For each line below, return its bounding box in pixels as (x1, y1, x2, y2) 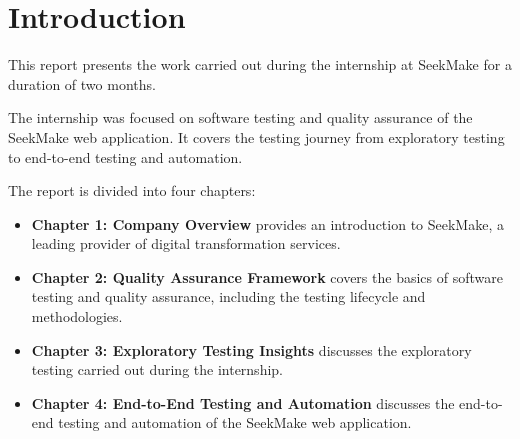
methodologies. (31, 306, 123, 327)
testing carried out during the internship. (31, 359, 283, 380)
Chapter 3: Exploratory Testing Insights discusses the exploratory (31, 339, 472, 360)
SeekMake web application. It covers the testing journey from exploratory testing (8, 126, 505, 147)
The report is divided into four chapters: (8, 180, 256, 201)
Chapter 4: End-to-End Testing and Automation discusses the (31, 392, 455, 413)
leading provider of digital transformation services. (31, 233, 341, 254)
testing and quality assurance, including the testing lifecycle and (31, 286, 426, 307)
